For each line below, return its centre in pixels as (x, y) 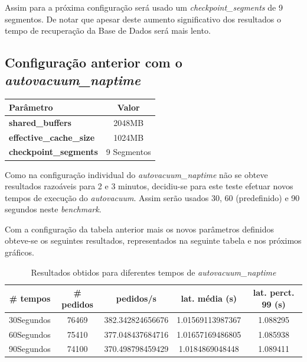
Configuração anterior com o (94, 62)
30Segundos (30, 319)
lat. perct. (274, 292)
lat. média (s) (209, 298)
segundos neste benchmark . (53, 209)
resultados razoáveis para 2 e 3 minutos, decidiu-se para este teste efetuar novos (149, 186)
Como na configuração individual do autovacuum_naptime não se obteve (136, 174)
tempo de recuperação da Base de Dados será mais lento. (108, 30)
